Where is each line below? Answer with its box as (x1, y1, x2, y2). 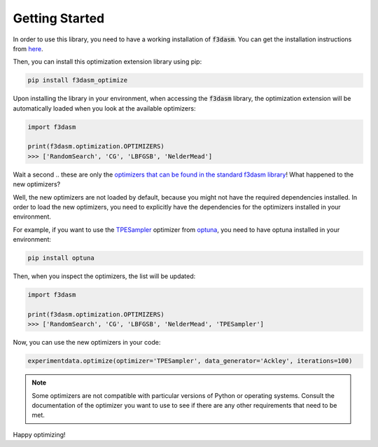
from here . (13, 44, 43, 53)
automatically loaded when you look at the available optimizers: (13, 104, 196, 112)
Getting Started (13, 11, 105, 26)
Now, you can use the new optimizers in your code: (13, 338, 161, 347)
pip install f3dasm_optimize (27, 76, 128, 84)
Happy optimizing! (13, 430, 66, 439)
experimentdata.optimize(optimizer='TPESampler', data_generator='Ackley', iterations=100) (27, 357, 353, 365)
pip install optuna (27, 254, 94, 262)
